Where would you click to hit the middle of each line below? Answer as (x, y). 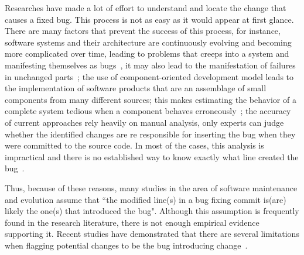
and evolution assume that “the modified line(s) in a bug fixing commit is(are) (146, 199)
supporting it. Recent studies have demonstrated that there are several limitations (152, 234)
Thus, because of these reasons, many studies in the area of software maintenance (151, 187)
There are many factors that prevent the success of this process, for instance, (143, 31)
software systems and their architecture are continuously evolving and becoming (148, 42)
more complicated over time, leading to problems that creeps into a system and (147, 54)
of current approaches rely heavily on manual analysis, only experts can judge (144, 122)
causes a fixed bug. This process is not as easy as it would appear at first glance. (149, 19)
